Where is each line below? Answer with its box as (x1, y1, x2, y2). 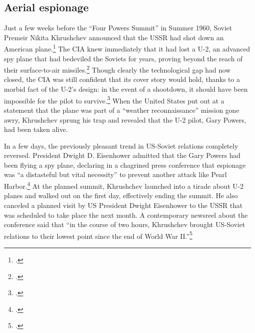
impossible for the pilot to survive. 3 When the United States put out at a (4, 94, 225, 105)
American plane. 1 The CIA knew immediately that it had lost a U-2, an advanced (4, 42, 250, 54)
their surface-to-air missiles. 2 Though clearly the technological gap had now (4, 63, 231, 75)
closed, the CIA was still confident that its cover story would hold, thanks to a (4, 74, 240, 84)
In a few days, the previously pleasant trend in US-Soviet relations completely (4, 140, 238, 151)
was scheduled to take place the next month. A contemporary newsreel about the (4, 209, 248, 220)
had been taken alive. (4, 124, 68, 134)
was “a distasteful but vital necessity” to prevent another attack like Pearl (4, 169, 227, 179)
